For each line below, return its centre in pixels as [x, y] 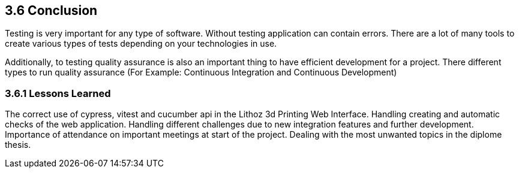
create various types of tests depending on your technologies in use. [141, 44]
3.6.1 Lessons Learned [58, 93]
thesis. [18, 145]
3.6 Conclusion [51, 10]
